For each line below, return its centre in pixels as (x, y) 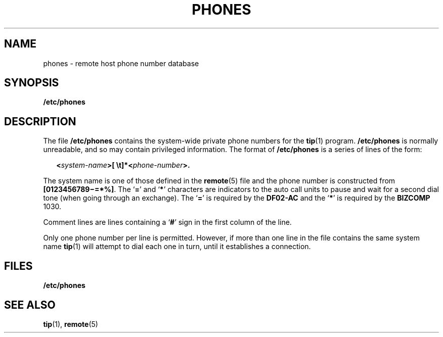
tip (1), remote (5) (71, 324)
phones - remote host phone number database (121, 63)
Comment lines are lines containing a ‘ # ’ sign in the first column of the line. (167, 222)
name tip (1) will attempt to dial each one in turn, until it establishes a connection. (177, 247)
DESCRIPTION (40, 121)
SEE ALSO (30, 305)
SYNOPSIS (32, 83)
